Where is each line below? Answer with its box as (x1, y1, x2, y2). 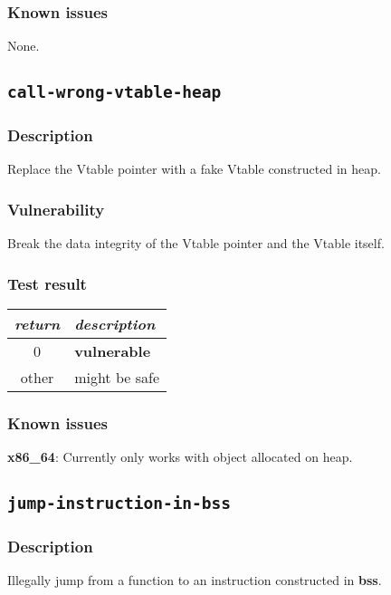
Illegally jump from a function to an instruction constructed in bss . (7, 571, 382, 590)
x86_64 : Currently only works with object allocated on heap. (7, 447, 353, 466)
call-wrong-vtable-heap (7, 82, 222, 102)
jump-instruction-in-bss (7, 494, 232, 513)
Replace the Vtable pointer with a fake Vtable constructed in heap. (7, 159, 381, 178)
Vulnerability (7, 197, 105, 220)
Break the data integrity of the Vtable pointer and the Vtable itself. (7, 234, 385, 253)
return (14, 313, 61, 335)
